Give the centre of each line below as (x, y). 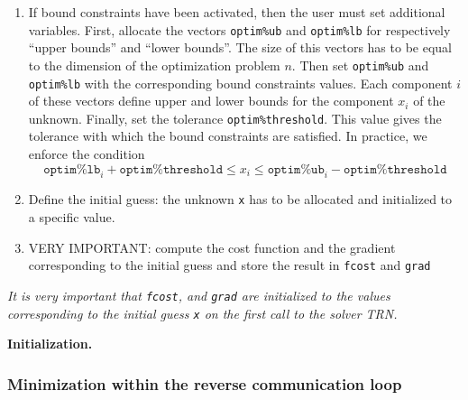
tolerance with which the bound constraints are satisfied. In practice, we (228, 136)
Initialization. (50, 344)
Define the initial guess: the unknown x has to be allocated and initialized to (240, 199)
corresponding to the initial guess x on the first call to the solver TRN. (202, 313)
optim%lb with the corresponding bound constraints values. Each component (240, 83)
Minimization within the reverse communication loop (205, 383)
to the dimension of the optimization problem (154, 65)
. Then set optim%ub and (360, 65)
